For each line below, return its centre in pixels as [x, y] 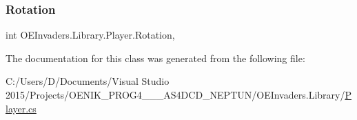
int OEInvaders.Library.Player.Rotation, [90, 35]
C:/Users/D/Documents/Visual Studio [88, 81]
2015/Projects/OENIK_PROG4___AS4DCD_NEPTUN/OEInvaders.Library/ [175, 94]
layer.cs [21, 108]
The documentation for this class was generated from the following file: [155, 58]
